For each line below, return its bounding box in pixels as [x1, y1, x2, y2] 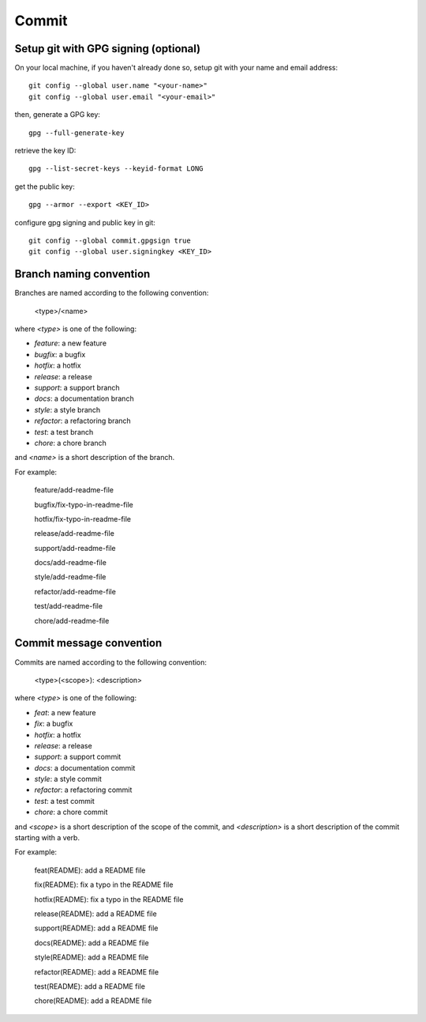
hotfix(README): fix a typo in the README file [34, 894, 185, 904]
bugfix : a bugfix [34, 349, 86, 359]
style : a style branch [34, 405, 101, 414]
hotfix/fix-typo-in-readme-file [34, 514, 132, 523]
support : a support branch [34, 383, 120, 392]
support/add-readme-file [34, 543, 116, 552]
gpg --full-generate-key [28, 128, 125, 138]
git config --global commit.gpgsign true [28, 236, 191, 245]
